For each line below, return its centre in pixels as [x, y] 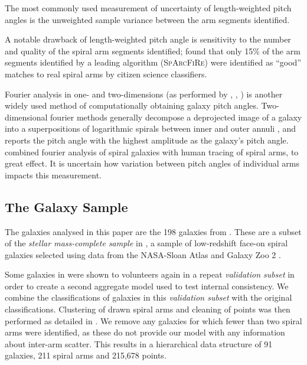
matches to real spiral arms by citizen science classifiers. [106, 74]
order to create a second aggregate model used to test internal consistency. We [147, 286]
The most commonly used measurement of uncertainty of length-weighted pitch [148, 8]
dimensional [26, 117]
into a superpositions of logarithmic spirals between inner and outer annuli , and [150, 128]
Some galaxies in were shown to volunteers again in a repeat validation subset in [150, 274]
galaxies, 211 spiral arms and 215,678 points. [86, 355]
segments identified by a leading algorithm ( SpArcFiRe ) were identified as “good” [153, 62]
